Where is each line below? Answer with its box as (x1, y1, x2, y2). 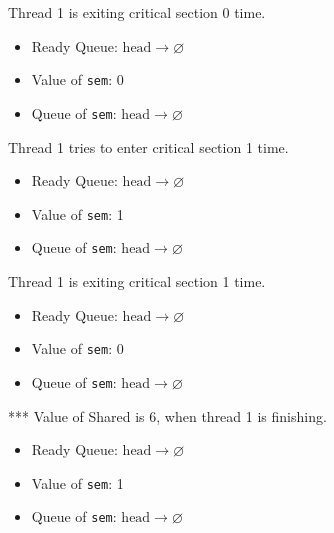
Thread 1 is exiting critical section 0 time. (8, 2, 266, 22)
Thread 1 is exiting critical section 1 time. (8, 271, 266, 291)
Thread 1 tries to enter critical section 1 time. (8, 136, 289, 157)
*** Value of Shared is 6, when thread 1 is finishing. (8, 405, 327, 426)
